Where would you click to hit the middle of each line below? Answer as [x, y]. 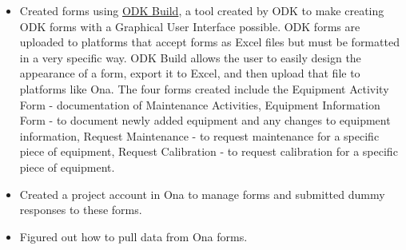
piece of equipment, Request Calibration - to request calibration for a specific [209, 151]
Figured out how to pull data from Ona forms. [133, 236]
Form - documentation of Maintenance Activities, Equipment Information [200, 104]
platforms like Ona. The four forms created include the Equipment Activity [204, 88]
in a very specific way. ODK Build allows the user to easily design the [190, 57]
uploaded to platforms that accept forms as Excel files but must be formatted [209, 42]
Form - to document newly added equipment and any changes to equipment [205, 120]
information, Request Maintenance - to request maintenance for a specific [199, 135]
